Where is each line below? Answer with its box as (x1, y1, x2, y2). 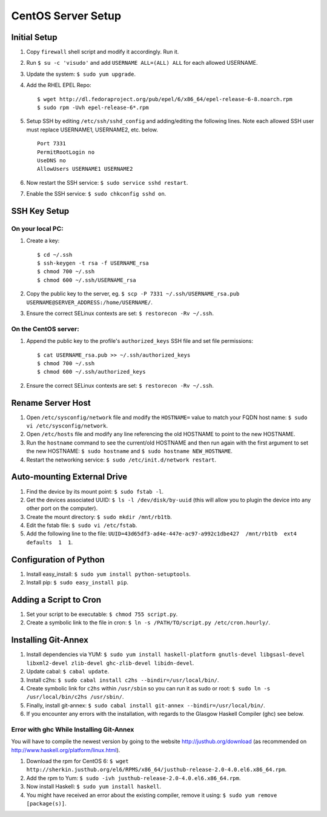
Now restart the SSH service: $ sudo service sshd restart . (26, 179, 188, 186)
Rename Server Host (11, 397, 91, 408)
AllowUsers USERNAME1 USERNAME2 (37, 165, 133, 173)
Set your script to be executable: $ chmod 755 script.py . (26, 610, 178, 618)
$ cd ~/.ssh (37, 251, 73, 258)
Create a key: (26, 237, 60, 245)
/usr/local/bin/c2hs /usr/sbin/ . (26, 693, 124, 701)
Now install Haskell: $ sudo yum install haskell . (26, 783, 162, 790)
